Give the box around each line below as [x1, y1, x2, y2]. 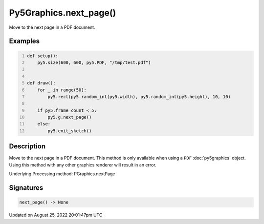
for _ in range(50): [37, 87, 87, 93]
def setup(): [27, 53, 59, 59]
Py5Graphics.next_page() [9, 7, 116, 18]
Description [9, 142, 46, 151]
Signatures [9, 183, 44, 192]
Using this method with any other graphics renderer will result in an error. [9, 162, 156, 168]
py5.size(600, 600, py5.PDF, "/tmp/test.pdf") [37, 60, 151, 65]
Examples [9, 37, 40, 45]
